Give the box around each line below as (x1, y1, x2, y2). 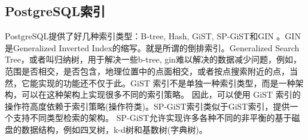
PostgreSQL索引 (5, 2, 106, 20)
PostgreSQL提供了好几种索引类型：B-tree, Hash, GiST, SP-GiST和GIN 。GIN (5, 30, 301, 42)
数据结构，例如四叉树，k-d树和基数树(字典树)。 (21, 123, 208, 135)
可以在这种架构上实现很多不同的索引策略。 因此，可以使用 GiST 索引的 (21, 88, 301, 101)
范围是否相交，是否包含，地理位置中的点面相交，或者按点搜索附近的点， (5, 64, 289, 77)
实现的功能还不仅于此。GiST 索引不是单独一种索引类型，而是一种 (38, 76, 295, 89)
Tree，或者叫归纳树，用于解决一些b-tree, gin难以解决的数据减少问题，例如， (5, 53, 301, 66)
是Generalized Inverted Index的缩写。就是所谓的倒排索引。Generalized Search (5, 41, 300, 54)
